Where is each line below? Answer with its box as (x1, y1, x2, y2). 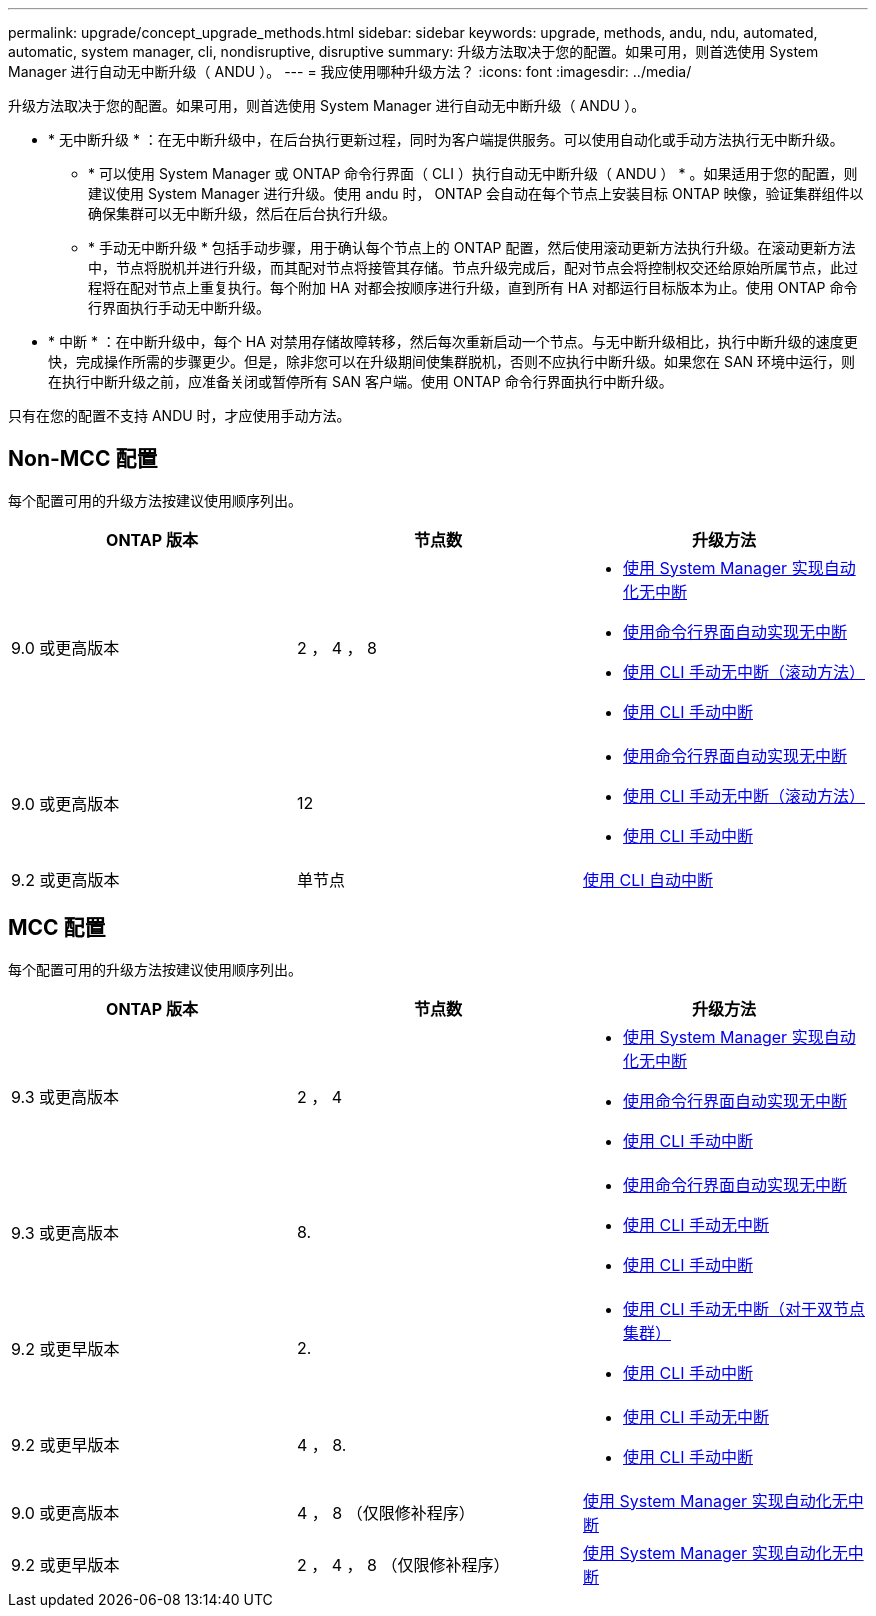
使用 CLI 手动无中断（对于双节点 (622, 1298, 866, 1319)
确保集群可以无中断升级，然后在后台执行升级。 (88, 205, 396, 222)
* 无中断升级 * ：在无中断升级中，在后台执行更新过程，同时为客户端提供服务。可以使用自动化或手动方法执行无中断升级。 (48, 131, 844, 148)
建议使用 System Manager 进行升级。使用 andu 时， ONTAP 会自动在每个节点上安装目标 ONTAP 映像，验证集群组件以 (88, 185, 864, 202)
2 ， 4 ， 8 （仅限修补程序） (296, 1554, 510, 1575)
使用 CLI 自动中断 (582, 869, 714, 890)
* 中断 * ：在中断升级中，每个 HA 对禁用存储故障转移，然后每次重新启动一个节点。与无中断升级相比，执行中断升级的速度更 (48, 333, 858, 350)
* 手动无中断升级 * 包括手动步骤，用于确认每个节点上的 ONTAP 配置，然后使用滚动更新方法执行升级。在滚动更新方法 (88, 239, 856, 256)
